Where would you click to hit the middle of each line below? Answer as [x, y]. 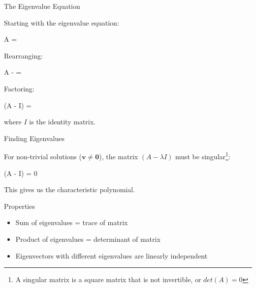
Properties [19, 206]
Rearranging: [23, 55]
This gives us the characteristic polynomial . [70, 189]
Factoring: [19, 88]
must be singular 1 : [203, 156]
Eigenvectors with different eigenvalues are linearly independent [112, 255]
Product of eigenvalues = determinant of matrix [88, 239]
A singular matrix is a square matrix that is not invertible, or [108, 279]
